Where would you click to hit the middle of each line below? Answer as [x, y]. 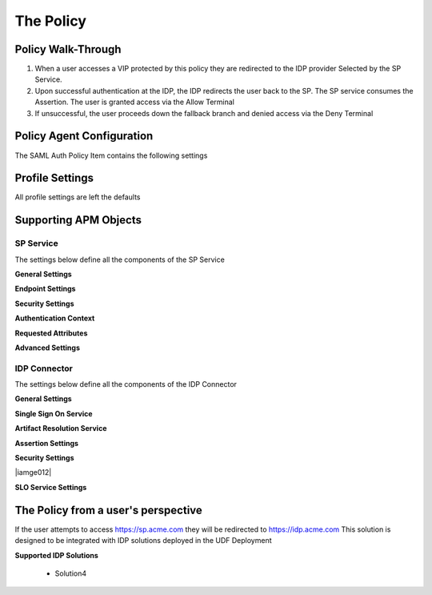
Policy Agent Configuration [84, 136]
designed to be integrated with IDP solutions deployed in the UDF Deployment [143, 541]
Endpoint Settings [45, 289]
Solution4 [71, 573]
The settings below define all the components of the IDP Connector [126, 384]
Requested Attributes [51, 333]
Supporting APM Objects [78, 220]
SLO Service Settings [51, 487]
